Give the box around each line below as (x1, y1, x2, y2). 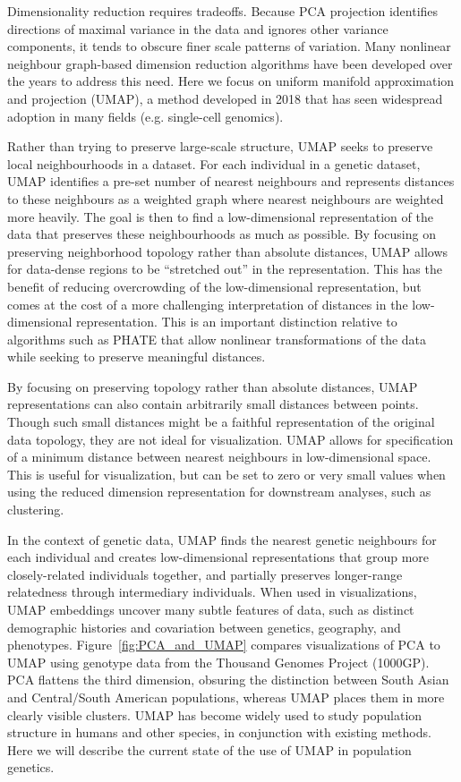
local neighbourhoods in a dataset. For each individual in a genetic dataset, (7, 154, 421, 173)
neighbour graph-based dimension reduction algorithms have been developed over (7, 54, 453, 72)
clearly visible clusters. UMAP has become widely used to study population (7, 705, 423, 724)
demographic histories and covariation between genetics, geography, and (7, 617, 401, 636)
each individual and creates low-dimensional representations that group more (7, 548, 430, 566)
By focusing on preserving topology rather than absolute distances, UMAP (7, 377, 418, 395)
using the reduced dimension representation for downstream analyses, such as (7, 482, 431, 501)
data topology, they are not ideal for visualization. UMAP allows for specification (7, 429, 454, 448)
